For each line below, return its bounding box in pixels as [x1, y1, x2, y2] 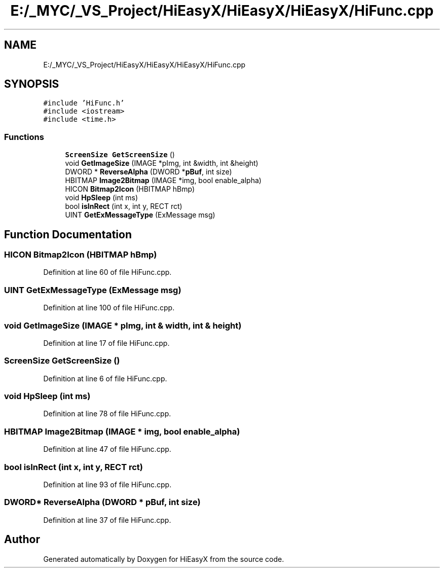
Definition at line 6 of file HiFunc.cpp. [43, 374, 167, 383]
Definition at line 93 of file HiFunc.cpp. [43, 480, 172, 489]
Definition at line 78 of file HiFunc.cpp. [43, 409, 171, 418]
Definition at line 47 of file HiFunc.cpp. [43, 445, 171, 454]
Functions [4, 131, 44, 142]
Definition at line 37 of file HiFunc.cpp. [43, 515, 171, 524]
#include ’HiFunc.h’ [43, 99, 125, 108]
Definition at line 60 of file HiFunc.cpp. [43, 268, 172, 277]
